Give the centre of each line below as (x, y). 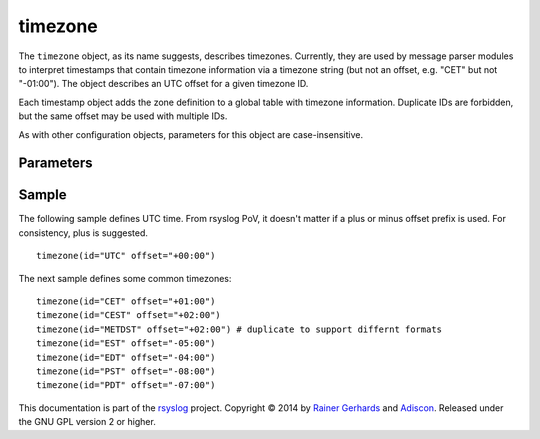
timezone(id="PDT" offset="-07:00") (126, 385)
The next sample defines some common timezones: (125, 278)
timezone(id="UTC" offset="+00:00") (126, 256)
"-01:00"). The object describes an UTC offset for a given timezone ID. (163, 84)
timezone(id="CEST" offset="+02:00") (129, 315)
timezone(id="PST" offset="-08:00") (126, 371)
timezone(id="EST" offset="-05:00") (126, 343)
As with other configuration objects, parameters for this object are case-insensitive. (191, 134)
